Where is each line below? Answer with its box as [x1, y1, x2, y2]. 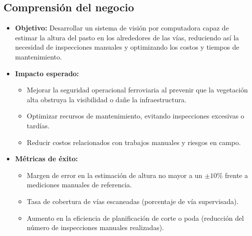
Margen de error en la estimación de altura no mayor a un [27, 170, 203, 180]
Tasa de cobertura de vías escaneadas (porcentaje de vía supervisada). [27, 196, 239, 206]
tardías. [27, 120, 50, 130]
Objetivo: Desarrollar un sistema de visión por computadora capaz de [15, 23, 229, 33]
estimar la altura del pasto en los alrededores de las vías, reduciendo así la [15, 32, 239, 42]
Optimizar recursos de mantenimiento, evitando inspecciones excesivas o [27, 111, 245, 121]
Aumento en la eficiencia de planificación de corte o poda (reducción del [27, 212, 244, 223]
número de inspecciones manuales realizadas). [27, 222, 164, 233]
